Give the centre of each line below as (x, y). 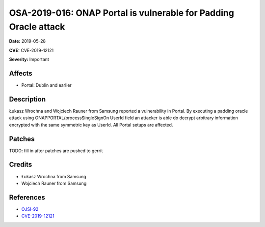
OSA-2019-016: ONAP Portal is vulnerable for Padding (121, 13)
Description (27, 99)
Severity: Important (29, 60)
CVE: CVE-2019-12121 (31, 50)
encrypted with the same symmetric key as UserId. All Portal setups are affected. (91, 125)
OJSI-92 (30, 209)
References (27, 197)
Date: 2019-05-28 (27, 41)
